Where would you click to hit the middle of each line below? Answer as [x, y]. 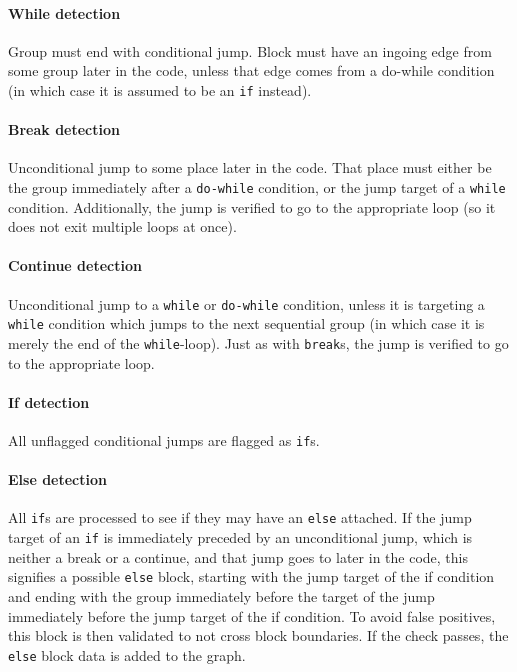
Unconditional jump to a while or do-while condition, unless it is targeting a [246, 303]
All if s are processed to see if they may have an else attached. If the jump [240, 517]
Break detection [64, 129]
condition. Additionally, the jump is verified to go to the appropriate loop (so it [252, 206]
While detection [64, 12]
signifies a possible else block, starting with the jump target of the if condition [251, 576]
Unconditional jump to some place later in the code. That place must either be [250, 167]
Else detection [57, 479]
